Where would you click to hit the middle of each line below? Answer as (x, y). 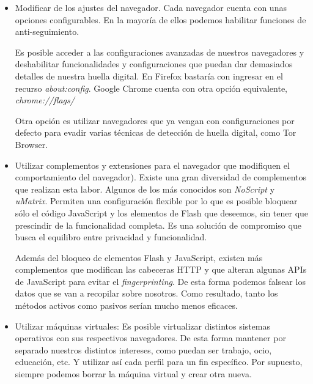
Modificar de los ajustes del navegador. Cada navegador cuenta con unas (151, 7)
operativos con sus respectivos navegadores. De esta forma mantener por (150, 338)
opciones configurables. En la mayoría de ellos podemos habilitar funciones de (160, 19)
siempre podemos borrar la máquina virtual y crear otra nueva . (133, 374)
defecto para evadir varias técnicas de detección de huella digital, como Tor (156, 132)
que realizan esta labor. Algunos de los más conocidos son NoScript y (145, 189)
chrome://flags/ (45, 100)
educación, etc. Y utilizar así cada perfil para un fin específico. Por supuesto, (159, 362)
